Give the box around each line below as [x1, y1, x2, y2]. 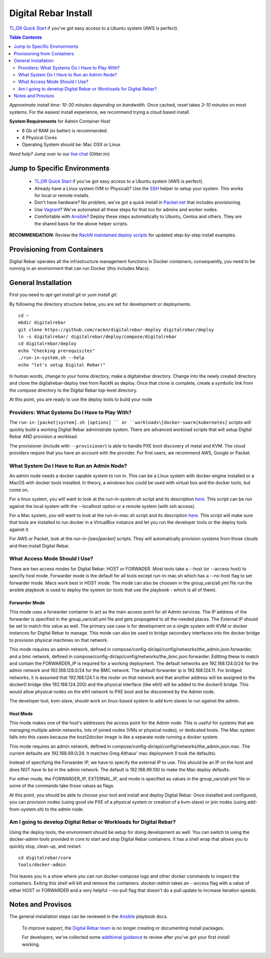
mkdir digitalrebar [18, 320, 66, 325]
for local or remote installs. [34, 192, 90, 198]
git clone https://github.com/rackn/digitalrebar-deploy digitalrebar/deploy [18, 327, 214, 332]
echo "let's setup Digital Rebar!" [18, 362, 106, 368]
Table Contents [9, 34, 42, 40]
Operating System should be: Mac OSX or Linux [22, 141, 120, 148]
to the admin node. [45, 806, 84, 812]
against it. [9, 526, 30, 533]
